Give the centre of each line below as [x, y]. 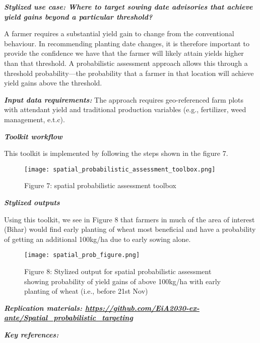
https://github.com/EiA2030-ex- [142, 308]
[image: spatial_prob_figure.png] [82, 255]
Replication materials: [43, 308]
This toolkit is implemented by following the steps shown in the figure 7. [116, 153]
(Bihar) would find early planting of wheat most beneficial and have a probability [130, 229]
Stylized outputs [32, 202]
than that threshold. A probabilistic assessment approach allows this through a [126, 63]
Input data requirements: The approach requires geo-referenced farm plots [124, 99]
